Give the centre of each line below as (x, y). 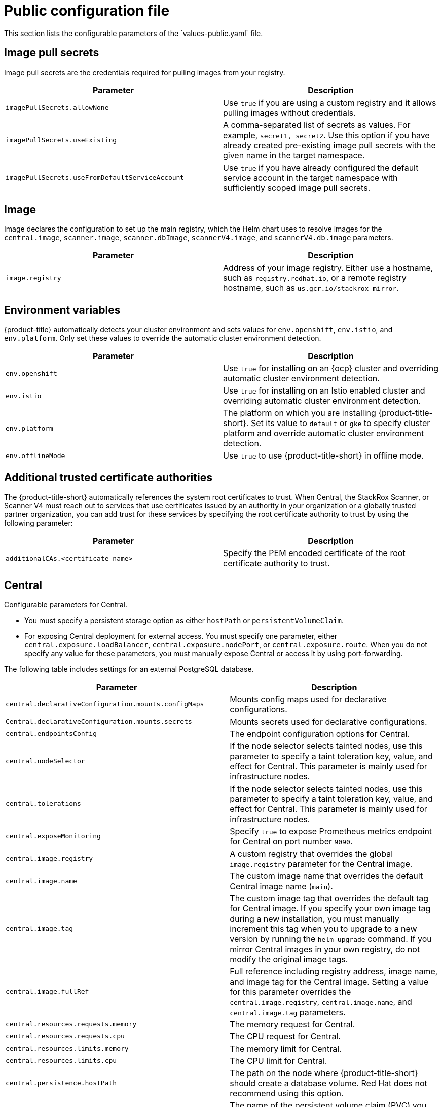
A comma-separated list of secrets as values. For (317, 125)
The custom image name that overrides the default (326, 876)
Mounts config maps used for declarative (308, 699)
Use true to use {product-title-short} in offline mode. (323, 456)
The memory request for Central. (292, 1024)
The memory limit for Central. (286, 1048)
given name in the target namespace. (294, 155)
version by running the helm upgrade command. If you (331, 939)
